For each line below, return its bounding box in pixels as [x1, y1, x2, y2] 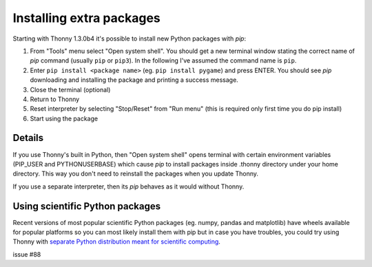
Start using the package [30, 114, 99, 122]
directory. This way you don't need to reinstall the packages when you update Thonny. [12, 169, 258, 178]
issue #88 [12, 250, 41, 258]
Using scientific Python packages [12, 200, 161, 212]
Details [12, 132, 44, 144]
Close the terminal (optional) [30, 85, 111, 94]
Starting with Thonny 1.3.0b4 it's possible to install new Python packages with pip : [12, 34, 247, 43]
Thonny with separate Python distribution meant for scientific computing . [12, 237, 220, 246]
